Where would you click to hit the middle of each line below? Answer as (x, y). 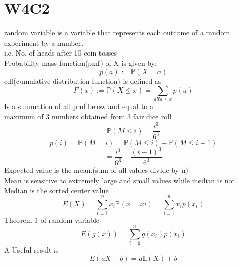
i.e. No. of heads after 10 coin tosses (61, 53)
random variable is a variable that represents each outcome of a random (117, 33)
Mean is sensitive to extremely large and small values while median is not (120, 180)
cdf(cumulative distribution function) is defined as (83, 81)
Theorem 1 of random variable (52, 220)
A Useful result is (32, 250)
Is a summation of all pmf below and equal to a (79, 106)
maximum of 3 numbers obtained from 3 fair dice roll (88, 117)
